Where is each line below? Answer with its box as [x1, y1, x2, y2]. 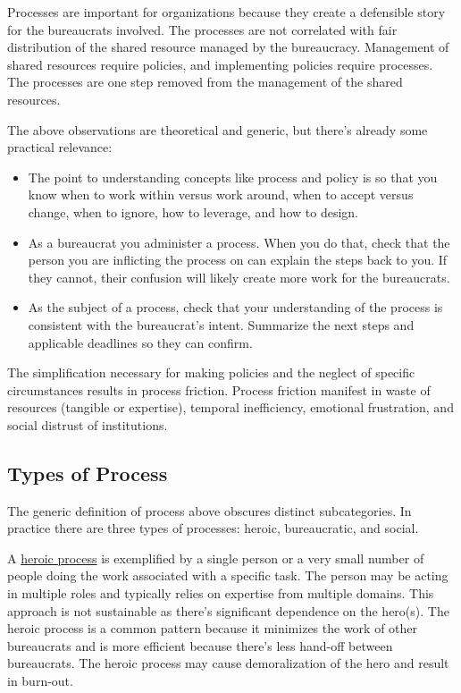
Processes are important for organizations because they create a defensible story [7, 3, 446, 21]
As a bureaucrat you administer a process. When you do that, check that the [28, 232, 450, 251]
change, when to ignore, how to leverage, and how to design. [28, 202, 358, 221]
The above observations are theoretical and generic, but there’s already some [7, 120, 428, 139]
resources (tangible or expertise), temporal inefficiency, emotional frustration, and [7, 398, 454, 417]
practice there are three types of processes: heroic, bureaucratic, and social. [7, 519, 419, 537]
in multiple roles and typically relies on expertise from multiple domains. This [7, 584, 434, 603]
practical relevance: [7, 138, 113, 156]
